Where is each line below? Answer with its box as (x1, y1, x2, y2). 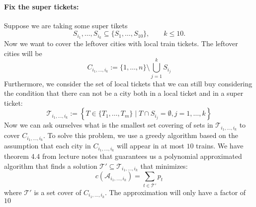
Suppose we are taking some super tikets (4, 20, 128, 30)
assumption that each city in (4, 140, 91, 151)
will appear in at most (116, 140, 184, 151)
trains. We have (196, 140, 244, 151)
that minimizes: (140, 160, 188, 171)
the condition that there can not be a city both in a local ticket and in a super (4, 88, 244, 98)
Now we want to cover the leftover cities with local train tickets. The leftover (4, 38, 238, 49)
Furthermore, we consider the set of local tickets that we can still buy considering (4, 78, 253, 88)
